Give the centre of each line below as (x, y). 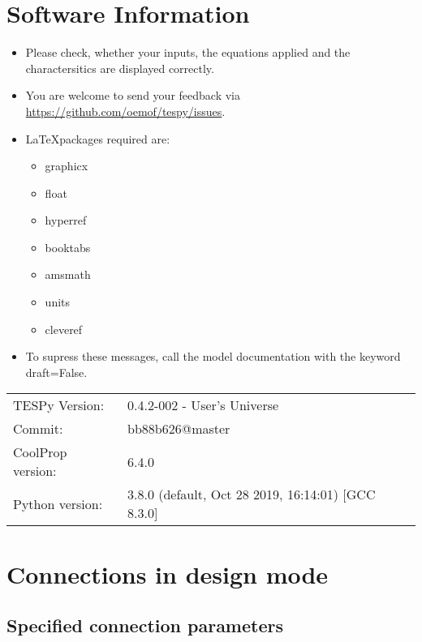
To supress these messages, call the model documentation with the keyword (213, 356)
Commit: (38, 429)
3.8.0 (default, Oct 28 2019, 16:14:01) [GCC (252, 494)
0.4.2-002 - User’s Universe (203, 405)
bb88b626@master (179, 429)
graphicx (67, 166)
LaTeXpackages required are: (98, 138)
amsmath (68, 274)
